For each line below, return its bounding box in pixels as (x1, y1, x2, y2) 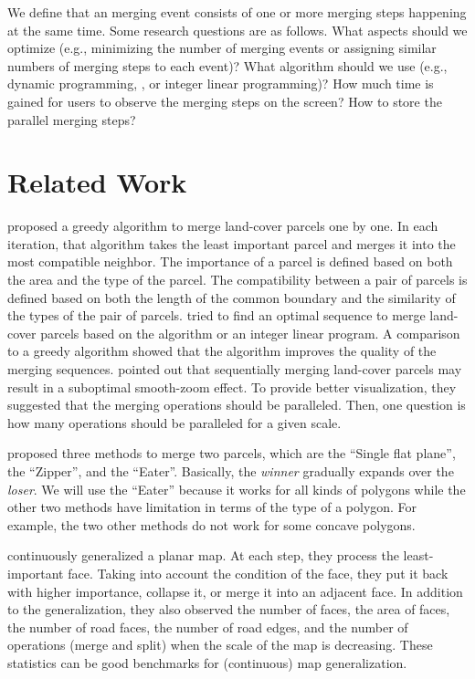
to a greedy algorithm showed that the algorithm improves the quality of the (7, 341, 437, 360)
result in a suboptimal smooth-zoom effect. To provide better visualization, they (7, 377, 457, 396)
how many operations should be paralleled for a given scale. (7, 413, 342, 432)
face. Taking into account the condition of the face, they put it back (68, 563, 449, 582)
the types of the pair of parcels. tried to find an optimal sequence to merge (7, 306, 426, 325)
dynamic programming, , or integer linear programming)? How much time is (7, 74, 434, 93)
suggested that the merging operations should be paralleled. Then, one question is (7, 395, 466, 414)
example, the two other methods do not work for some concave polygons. (7, 515, 416, 534)
